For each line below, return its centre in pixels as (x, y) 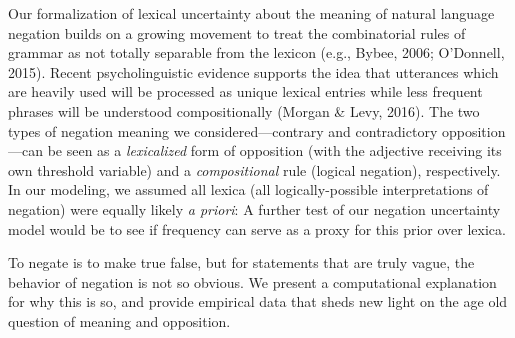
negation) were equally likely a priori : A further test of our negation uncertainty (254, 208)
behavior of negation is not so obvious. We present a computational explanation (252, 281)
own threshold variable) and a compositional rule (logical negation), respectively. (254, 169)
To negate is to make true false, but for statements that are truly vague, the (241, 262)
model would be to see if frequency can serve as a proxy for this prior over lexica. (257, 228)
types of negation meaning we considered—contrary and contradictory (223, 130)
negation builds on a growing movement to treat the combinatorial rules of (237, 32)
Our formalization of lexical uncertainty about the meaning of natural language (251, 13)
